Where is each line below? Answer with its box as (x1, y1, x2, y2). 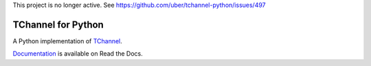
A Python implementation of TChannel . (12, 36, 123, 45)
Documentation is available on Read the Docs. (12, 49, 144, 58)
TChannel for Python (12, 19, 104, 30)
